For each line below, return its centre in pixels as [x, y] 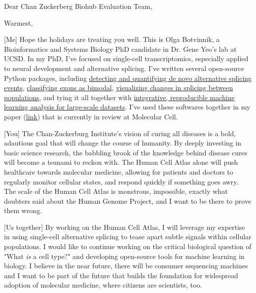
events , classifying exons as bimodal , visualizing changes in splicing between [119, 88]
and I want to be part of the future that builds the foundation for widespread [121, 275]
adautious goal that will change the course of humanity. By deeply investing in [123, 143]
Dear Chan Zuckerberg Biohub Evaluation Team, [78, 6]
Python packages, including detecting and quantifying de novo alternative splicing [128, 78]
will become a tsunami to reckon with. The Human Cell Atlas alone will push [121, 162]
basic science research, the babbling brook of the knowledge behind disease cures [126, 152]
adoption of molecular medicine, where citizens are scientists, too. [103, 285]
